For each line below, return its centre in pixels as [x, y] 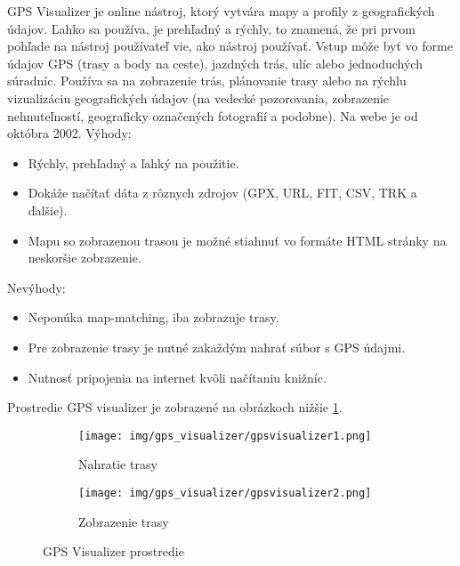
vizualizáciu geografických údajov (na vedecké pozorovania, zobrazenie [198, 97]
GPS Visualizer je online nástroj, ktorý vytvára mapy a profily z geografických [221, 11]
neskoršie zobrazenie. [85, 258]
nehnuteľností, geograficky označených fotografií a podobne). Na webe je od [213, 115]
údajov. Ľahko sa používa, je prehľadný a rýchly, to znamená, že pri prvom [211, 28]
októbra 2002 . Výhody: [69, 133]
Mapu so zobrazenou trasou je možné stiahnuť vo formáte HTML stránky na [237, 240]
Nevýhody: [36, 287]
